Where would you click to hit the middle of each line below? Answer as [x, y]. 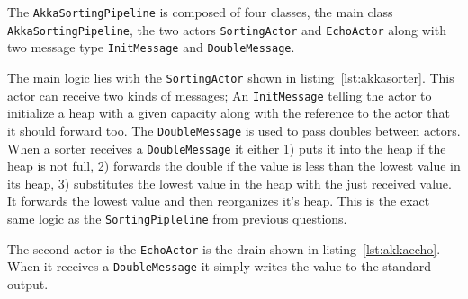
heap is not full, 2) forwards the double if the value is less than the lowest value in [234, 166]
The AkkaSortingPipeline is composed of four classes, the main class [200, 12]
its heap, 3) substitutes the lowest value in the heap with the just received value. [229, 183]
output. [28, 283]
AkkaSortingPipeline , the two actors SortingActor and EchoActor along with [227, 29]
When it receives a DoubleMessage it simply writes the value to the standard [220, 266]
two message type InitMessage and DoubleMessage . [151, 47]
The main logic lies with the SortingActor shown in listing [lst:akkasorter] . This [231, 77]
